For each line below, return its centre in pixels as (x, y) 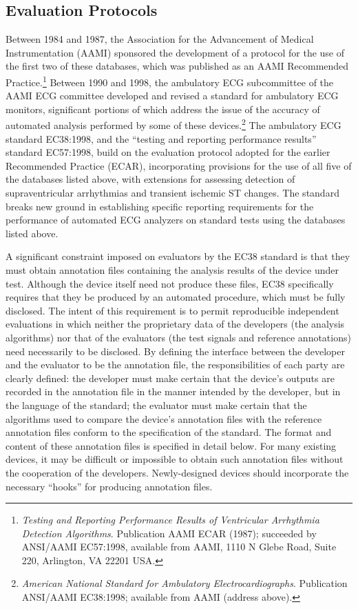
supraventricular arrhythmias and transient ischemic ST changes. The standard (172, 193)
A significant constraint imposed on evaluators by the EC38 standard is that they (178, 256)
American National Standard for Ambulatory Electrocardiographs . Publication (185, 583)
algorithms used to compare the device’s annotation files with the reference (164, 418)
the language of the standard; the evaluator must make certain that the (156, 405)
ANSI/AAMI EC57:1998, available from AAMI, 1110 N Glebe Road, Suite (179, 547)
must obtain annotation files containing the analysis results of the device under (172, 270)
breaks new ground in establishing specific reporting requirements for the (160, 206)
